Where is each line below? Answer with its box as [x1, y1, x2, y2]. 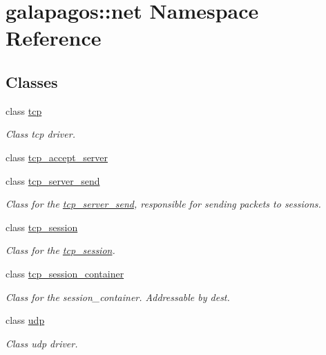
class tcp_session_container [6, 266, 124, 280]
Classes [6, 71, 58, 92]
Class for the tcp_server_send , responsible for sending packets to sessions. [6, 197, 321, 211]
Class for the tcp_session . [6, 243, 115, 257]
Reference [6, 24, 102, 52]
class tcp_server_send [6, 173, 100, 188]
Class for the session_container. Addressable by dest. [6, 289, 230, 304]
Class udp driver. [6, 336, 78, 350]
